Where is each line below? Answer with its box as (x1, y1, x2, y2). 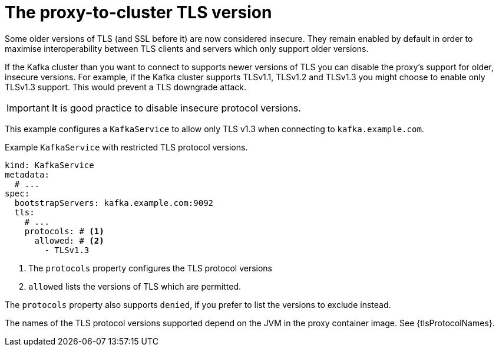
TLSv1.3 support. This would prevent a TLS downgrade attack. (5, 81, 247, 92)
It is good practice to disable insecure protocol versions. (51, 101, 301, 114)
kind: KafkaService (5, 160, 94, 170)
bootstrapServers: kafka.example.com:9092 (14, 198, 214, 208)
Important (6, 101, 49, 114)
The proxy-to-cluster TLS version (5, 2, 272, 22)
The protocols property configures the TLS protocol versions (28, 263, 272, 273)
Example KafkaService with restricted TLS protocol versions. (5, 142, 248, 152)
